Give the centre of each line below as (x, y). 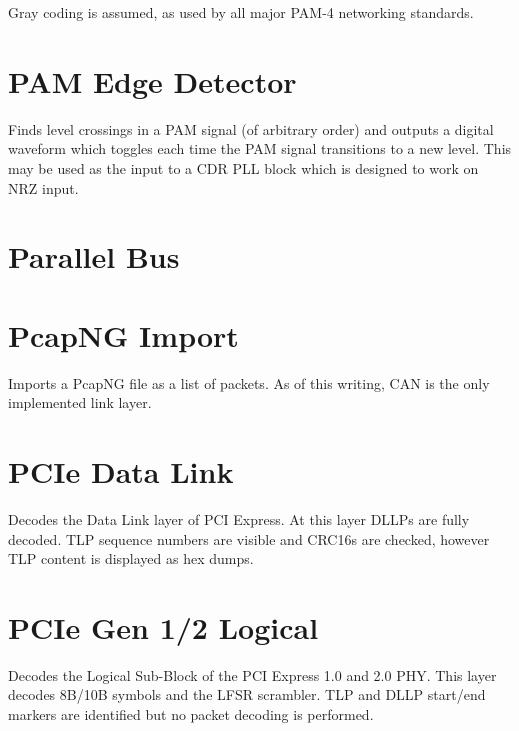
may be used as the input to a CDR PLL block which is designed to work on (243, 167)
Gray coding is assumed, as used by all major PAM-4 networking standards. (241, 12)
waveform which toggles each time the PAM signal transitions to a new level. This (260, 148)
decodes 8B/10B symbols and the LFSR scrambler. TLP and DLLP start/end (247, 694)
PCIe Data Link (121, 470)
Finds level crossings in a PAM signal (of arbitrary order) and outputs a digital (251, 128)
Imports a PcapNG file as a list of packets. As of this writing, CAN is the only (249, 382)
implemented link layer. (80, 402)
